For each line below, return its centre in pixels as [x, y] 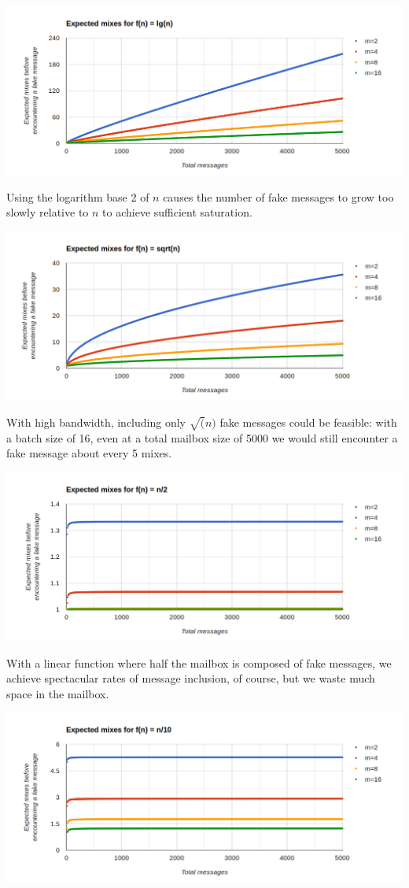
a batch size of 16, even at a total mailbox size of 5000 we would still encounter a [202, 437]
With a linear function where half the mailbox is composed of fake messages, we [199, 662]
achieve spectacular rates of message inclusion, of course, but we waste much [191, 678]
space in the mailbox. [58, 693]
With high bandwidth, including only [96, 422]
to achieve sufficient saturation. [177, 212]
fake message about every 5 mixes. [89, 453]
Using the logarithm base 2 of [78, 196]
